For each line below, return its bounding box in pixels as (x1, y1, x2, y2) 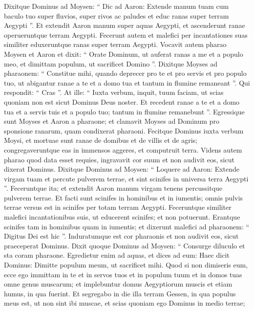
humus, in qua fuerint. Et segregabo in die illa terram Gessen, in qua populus (4, 288, 236, 298)
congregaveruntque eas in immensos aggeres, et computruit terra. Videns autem (4, 144, 242, 155)
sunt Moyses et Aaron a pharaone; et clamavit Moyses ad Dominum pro (4, 116, 219, 126)
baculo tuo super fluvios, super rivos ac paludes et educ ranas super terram (4, 10, 229, 21)
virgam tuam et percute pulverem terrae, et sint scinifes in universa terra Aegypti (4, 173, 249, 183)
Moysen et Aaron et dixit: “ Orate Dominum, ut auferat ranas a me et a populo (4, 48, 243, 59)
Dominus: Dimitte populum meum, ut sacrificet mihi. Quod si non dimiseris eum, (4, 260, 248, 270)
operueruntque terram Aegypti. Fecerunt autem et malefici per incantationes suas (4, 29, 248, 40)
